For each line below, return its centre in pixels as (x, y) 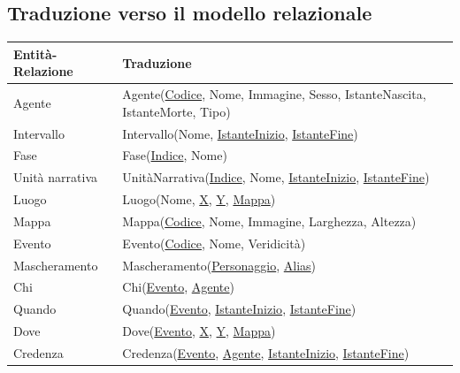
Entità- (35, 53)
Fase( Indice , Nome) (175, 155)
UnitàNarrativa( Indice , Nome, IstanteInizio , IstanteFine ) (276, 177)
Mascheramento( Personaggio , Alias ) (219, 265)
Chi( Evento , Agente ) (178, 287)
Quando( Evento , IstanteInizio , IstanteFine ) (239, 309)
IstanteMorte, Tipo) (176, 111)
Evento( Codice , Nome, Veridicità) (214, 243)
